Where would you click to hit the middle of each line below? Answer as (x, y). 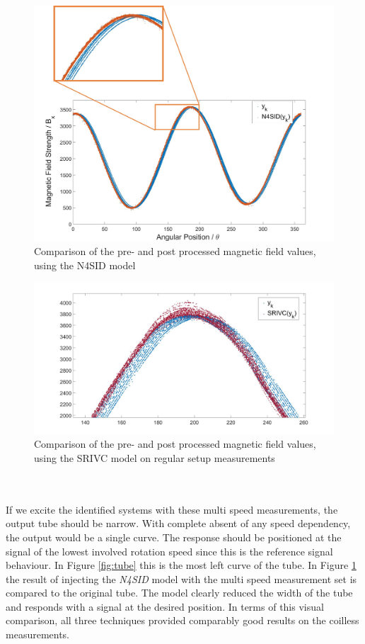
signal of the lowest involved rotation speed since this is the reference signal (169, 551)
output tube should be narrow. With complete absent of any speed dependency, (178, 523)
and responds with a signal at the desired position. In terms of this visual (165, 606)
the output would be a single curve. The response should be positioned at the (174, 537)
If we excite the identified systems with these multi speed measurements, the (172, 509)
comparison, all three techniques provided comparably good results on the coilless (182, 620)
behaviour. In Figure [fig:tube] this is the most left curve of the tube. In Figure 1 (181, 565)
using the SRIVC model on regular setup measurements (155, 457)
